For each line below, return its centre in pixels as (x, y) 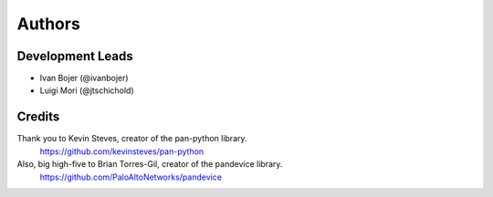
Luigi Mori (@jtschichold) (87, 90)
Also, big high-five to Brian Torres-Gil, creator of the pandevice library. (150, 164)
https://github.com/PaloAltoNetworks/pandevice (131, 177)
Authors (49, 24)
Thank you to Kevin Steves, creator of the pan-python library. (132, 139)
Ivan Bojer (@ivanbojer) (84, 78)
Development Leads (75, 56)
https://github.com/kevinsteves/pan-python (122, 151)
